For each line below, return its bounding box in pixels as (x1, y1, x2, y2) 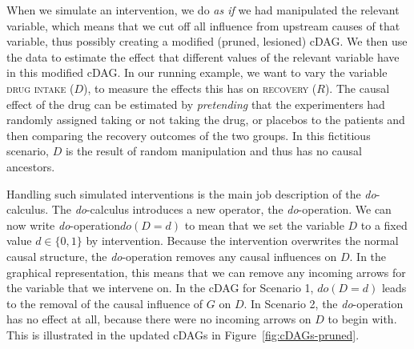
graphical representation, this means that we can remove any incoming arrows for (6, 263, 406, 280)
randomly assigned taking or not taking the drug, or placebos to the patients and (6, 111, 405, 128)
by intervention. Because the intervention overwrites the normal (86, 232, 399, 249)
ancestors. (6, 158, 55, 174)
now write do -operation (6, 216, 120, 233)
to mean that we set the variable (184, 216, 344, 233)
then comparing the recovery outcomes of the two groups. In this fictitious (6, 126, 371, 143)
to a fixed (360, 216, 408, 233)
